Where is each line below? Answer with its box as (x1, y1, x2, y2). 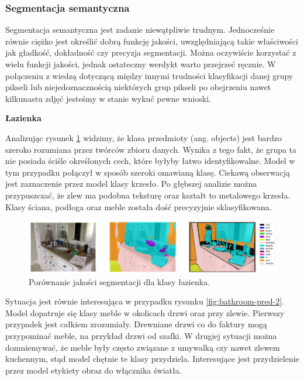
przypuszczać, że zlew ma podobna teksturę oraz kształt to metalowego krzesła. (5, 189, 291, 201)
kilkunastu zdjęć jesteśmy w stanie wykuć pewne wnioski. (5, 92, 211, 104)
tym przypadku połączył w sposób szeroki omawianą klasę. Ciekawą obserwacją (5, 166, 291, 178)
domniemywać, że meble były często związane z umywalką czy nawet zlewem (5, 341, 280, 353)
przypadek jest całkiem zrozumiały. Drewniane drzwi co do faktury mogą (5, 318, 267, 330)
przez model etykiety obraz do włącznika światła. (5, 364, 182, 376)
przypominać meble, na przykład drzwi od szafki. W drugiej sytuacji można (5, 330, 277, 342)
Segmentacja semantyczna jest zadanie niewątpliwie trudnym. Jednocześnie (5, 23, 275, 36)
